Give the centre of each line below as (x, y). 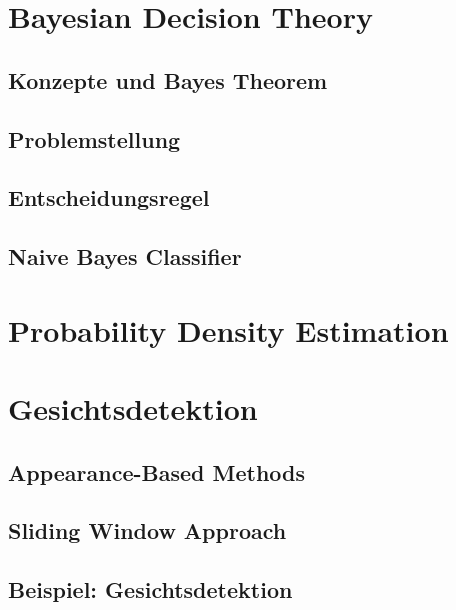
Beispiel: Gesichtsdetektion (150, 589)
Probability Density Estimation (228, 329)
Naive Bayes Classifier (125, 256)
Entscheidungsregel (109, 197)
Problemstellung (94, 138)
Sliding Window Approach (147, 530)
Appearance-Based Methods (157, 471)
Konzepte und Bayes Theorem (168, 79)
